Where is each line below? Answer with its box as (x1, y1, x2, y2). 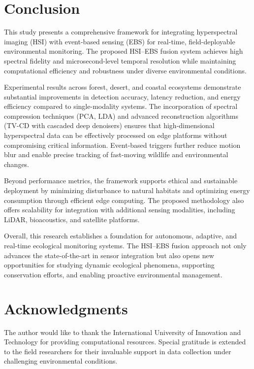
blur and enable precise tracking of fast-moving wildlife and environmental (4, 149, 228, 160)
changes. (4, 159, 30, 169)
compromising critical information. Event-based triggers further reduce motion (4, 139, 241, 150)
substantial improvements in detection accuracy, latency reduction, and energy (4, 91, 241, 101)
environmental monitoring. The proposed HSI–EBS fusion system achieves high (4, 46, 243, 56)
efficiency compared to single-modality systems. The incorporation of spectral (4, 101, 238, 111)
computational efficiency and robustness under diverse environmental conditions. (4, 65, 247, 75)
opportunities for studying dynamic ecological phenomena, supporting (4, 260, 215, 270)
